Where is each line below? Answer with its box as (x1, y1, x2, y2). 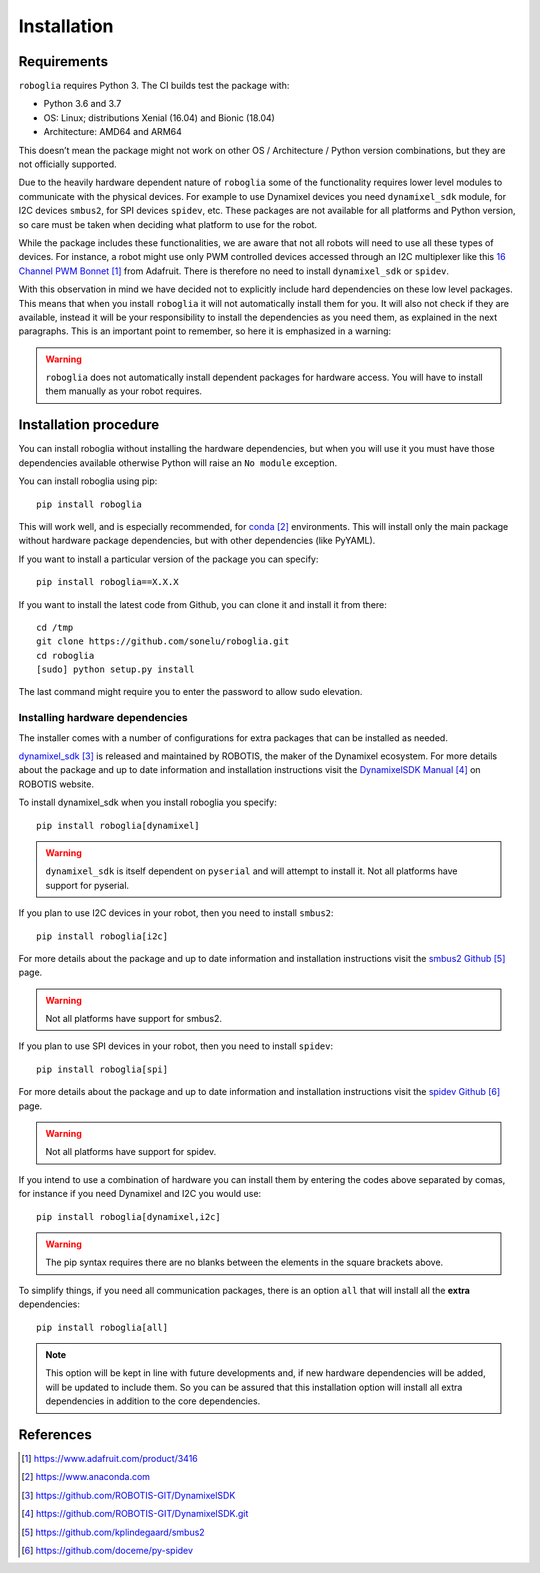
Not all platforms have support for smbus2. (45, 1013, 223, 1025)
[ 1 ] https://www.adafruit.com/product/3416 (21, 1453, 199, 1465)
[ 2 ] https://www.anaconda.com (21, 1471, 150, 1483)
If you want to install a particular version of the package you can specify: (18, 553, 319, 565)
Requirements (18, 53, 109, 70)
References (18, 1426, 92, 1443)
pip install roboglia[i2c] (36, 930, 169, 942)
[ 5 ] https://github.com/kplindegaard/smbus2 (21, 1526, 205, 1538)
